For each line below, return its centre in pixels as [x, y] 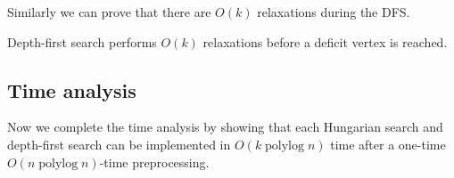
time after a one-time [388, 144]
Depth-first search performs [82, 41]
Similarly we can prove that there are [109, 12]
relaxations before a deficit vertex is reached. [325, 41]
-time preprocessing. [154, 162]
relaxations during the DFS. [334, 12]
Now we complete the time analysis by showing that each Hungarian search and [225, 127]
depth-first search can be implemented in [119, 144]
